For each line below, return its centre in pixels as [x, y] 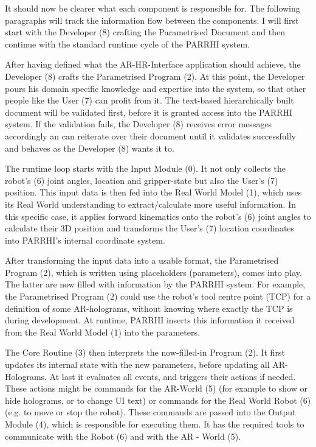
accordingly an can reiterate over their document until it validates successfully [150, 136]
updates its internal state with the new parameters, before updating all [137, 364]
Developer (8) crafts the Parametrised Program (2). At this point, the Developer [155, 76]
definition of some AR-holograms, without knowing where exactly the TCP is [149, 308]
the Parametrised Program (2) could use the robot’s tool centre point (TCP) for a [158, 296]
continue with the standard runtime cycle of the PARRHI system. [127, 44]
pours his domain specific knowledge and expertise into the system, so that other [156, 88]
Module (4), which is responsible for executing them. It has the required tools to [155, 424]
